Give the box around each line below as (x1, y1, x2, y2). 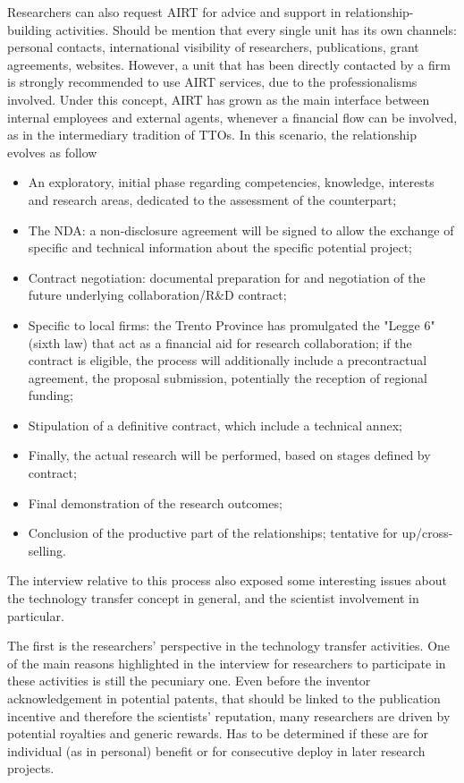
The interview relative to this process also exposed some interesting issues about (7, 571, 448, 590)
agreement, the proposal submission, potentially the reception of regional (28, 368, 427, 387)
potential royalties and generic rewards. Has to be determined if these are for (7, 724, 429, 743)
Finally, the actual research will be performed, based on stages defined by (28, 446, 431, 464)
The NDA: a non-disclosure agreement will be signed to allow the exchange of (28, 220, 454, 239)
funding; (28, 386, 74, 404)
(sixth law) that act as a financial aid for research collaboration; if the (28, 333, 412, 352)
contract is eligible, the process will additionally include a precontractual (28, 351, 427, 370)
